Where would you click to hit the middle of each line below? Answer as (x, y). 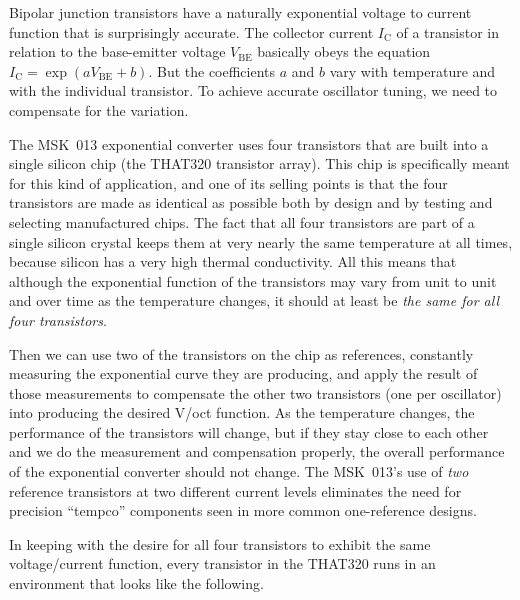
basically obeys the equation (344, 51)
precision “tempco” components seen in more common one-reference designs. (243, 510)
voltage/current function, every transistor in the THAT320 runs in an (222, 563)
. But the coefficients (212, 70)
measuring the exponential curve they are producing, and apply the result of (243, 373)
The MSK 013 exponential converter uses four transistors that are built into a (249, 143)
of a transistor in (447, 31)
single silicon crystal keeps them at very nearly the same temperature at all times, (261, 241)
